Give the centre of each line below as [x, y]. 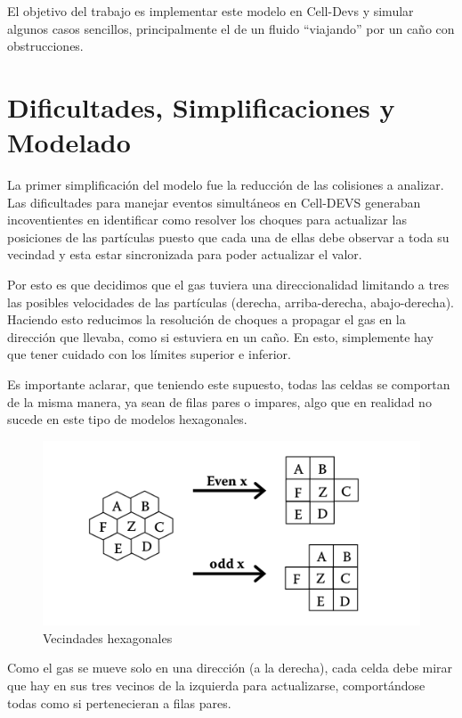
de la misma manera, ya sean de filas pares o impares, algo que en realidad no [219, 401]
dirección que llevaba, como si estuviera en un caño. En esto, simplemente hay [220, 336]
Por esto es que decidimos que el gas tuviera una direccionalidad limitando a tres [228, 285]
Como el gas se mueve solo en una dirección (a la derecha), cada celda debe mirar [230, 668]
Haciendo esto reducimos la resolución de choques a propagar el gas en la [207, 319]
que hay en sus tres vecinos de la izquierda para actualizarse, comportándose [216, 685]
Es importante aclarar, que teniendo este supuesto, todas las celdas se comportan [229, 384]
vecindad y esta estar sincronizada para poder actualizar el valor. [185, 254]
